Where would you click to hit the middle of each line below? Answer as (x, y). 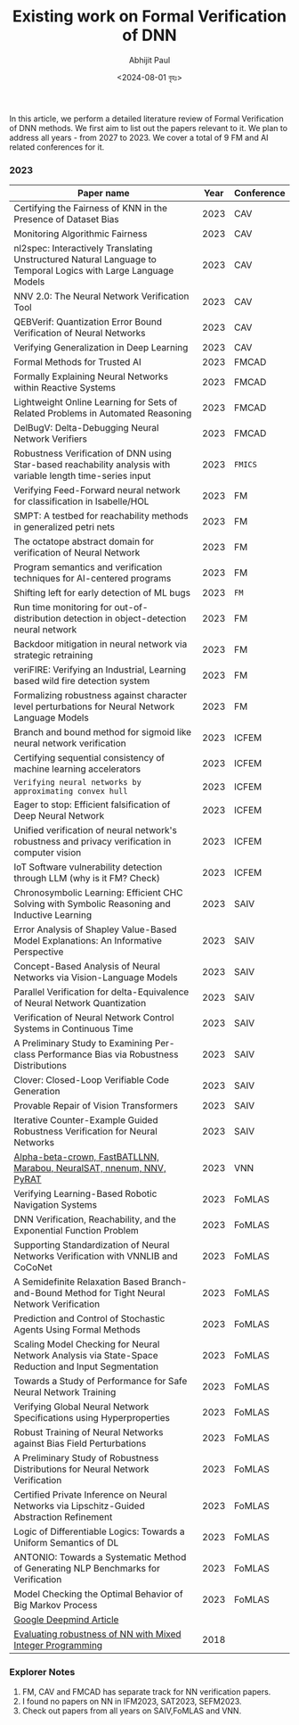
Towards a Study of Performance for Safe (101, 1382)
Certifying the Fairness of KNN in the (90, 209)
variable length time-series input (82, 476)
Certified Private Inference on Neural (90, 1495)
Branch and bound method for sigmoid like (103, 732)
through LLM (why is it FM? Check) (87, 879)
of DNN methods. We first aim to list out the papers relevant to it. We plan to (148, 128)
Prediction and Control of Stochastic (89, 1319)
